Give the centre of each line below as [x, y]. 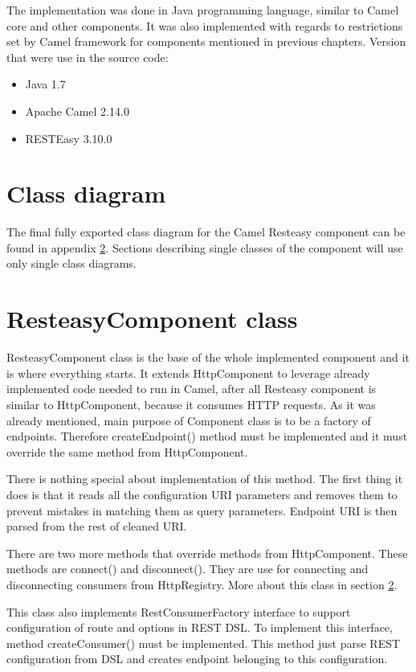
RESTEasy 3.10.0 [69, 138]
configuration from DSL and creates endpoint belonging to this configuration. [197, 659]
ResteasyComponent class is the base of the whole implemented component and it [208, 357]
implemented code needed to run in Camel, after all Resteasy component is [192, 389]
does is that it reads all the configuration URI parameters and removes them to [202, 494]
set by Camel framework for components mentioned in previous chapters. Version [206, 41]
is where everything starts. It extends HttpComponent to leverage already [188, 373]
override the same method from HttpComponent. [127, 451]
